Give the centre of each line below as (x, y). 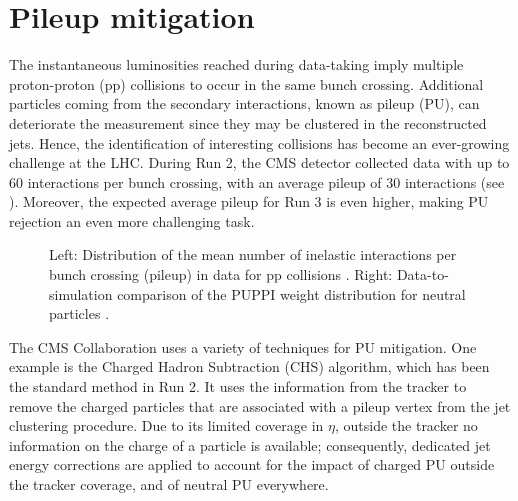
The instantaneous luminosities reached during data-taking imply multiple (236, 64)
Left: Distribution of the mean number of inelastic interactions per (253, 254)
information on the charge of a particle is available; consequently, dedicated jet (250, 444)
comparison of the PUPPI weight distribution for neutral (291, 293)
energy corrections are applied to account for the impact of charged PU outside (252, 464)
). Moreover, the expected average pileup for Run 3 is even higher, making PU (249, 201)
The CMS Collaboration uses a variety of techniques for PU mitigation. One (243, 346)
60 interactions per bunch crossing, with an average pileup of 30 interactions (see (257, 181)
